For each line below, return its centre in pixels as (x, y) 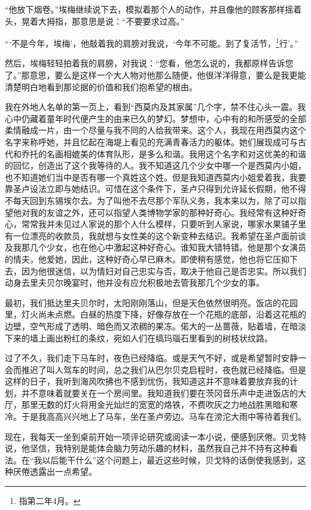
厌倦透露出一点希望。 (55, 471)
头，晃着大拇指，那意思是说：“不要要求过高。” (95, 21)
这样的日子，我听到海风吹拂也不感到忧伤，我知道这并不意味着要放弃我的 (147, 381)
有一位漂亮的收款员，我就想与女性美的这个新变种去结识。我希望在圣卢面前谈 (155, 235)
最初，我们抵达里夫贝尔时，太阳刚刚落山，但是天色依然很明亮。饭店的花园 (151, 302)
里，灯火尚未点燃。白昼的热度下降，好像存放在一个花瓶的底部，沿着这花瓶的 (155, 314)
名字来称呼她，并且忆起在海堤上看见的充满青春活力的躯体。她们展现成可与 (151, 142)
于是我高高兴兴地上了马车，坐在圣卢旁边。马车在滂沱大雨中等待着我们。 (164, 416)
